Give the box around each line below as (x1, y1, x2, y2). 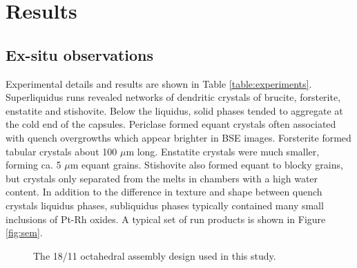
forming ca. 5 (6, 157, 61, 172)
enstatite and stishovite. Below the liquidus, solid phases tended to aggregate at (6, 103, 343, 117)
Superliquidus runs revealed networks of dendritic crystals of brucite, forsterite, (6, 90, 341, 104)
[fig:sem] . (6, 225, 43, 240)
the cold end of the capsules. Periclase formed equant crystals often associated (6, 117, 336, 131)
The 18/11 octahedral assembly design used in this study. (33, 248, 276, 262)
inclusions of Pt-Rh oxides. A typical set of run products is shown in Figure (6, 211, 326, 226)
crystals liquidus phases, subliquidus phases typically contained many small (6, 198, 324, 212)
